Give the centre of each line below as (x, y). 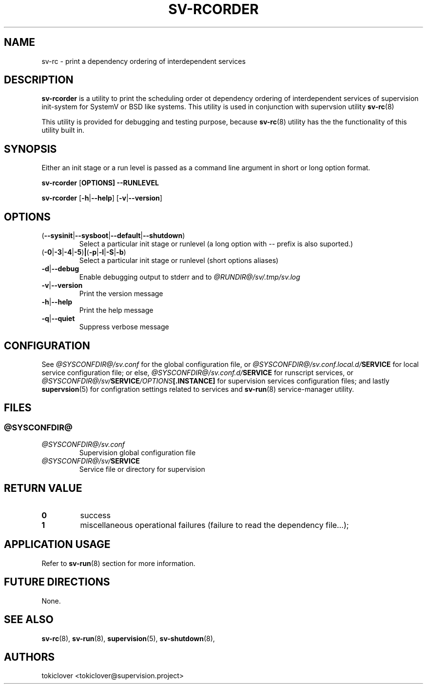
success (95, 516)
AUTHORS (29, 657)
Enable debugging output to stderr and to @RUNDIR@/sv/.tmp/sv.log (190, 277)
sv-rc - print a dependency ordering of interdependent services (144, 61)
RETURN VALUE (43, 488)
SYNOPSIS (30, 149)
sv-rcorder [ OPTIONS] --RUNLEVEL (100, 183)
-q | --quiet (58, 319)
